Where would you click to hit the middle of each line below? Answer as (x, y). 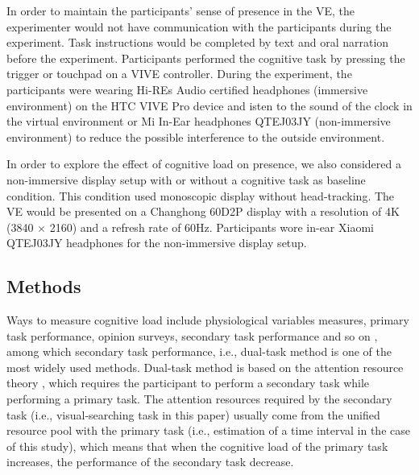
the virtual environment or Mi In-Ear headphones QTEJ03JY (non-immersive (199, 121)
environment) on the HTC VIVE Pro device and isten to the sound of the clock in (209, 105)
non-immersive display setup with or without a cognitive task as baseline (186, 179)
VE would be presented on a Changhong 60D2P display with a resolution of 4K (203, 211)
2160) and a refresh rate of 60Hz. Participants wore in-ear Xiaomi (212, 227)
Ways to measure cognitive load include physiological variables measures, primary (208, 320)
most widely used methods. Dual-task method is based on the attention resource (205, 367)
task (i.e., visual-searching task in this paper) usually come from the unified (193, 414)
